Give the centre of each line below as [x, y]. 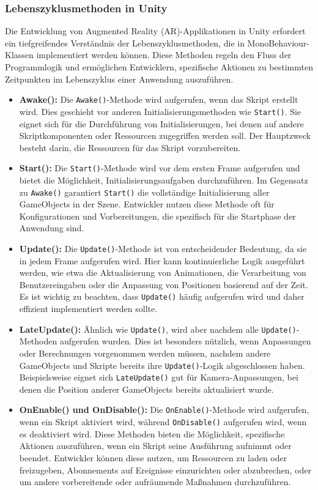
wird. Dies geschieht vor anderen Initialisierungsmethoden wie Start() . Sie [160, 111]
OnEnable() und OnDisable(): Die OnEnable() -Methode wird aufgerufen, [164, 410]
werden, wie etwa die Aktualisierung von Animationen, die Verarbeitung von [163, 273]
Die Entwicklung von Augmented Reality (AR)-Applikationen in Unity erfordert [155, 31]
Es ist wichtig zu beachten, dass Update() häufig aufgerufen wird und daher [162, 296]
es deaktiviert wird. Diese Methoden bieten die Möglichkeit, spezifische [152, 433]
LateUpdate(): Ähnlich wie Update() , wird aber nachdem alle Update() [158, 329]
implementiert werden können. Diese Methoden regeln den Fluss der [164, 55]
